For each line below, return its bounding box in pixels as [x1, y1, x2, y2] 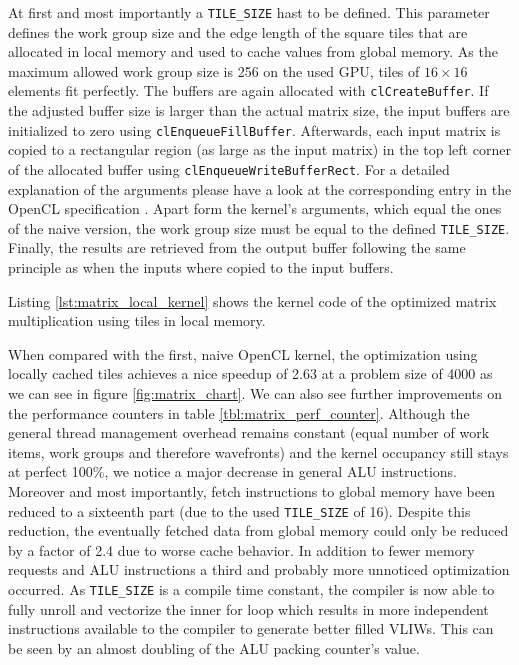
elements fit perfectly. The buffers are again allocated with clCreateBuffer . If [8, 80, 489, 101]
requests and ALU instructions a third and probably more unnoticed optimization [8, 559, 510, 580]
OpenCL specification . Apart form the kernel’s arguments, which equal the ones [8, 198, 502, 219]
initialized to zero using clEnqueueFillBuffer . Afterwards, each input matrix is [8, 119, 501, 140]
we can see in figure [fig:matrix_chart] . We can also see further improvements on [8, 383, 503, 403]
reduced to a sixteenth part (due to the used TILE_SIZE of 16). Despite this [8, 500, 471, 521]
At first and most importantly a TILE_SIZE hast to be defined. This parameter [8, 2, 490, 22]
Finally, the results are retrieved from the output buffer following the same [8, 237, 466, 258]
